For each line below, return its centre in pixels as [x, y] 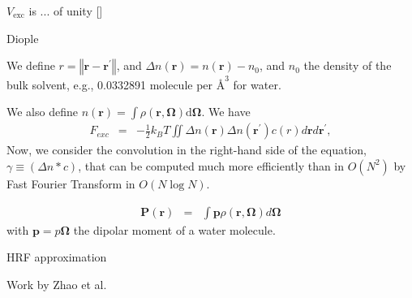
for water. [257, 84]
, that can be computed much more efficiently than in [211, 165]
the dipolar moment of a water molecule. [174, 229]
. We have [226, 112]
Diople [23, 38]
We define [31, 65]
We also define [42, 112]
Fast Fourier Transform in [71, 183]
